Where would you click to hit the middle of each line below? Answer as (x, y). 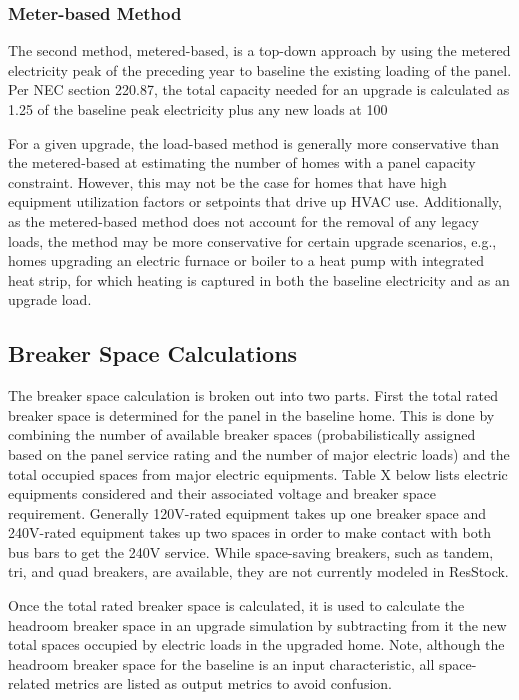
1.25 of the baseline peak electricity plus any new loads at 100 (198, 109)
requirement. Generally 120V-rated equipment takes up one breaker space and (247, 512)
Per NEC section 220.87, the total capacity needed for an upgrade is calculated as (259, 89)
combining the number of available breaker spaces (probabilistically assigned (242, 434)
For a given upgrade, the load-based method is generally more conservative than (254, 142)
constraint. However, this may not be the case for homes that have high (227, 181)
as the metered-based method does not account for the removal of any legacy (243, 220)
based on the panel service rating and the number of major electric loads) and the (259, 453)
